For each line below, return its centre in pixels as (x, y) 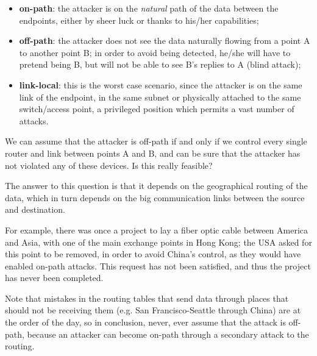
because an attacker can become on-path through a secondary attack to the (168, 334)
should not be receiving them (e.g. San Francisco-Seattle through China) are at (153, 310)
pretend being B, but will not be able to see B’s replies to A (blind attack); (160, 64)
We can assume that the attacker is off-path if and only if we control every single (156, 141)
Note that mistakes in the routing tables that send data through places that (147, 298)
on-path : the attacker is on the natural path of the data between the (149, 8)
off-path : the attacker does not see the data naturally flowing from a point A (165, 41)
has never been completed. (54, 278)
